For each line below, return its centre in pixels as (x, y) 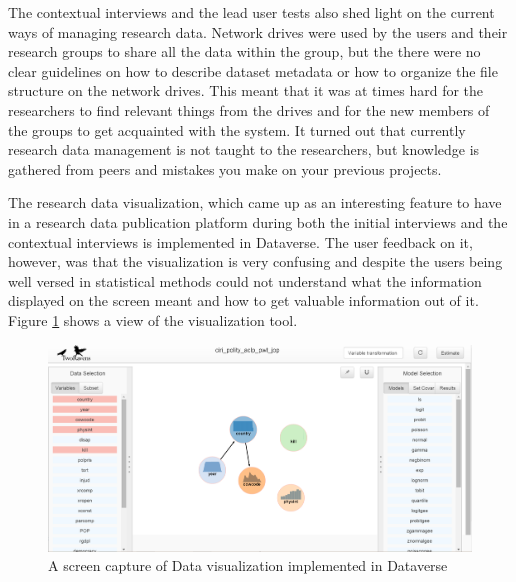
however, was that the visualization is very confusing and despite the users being (255, 261)
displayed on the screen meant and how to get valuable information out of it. (243, 300)
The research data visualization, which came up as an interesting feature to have (255, 202)
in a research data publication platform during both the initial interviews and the (258, 221)
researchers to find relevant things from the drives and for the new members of (249, 109)
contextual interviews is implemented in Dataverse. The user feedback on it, (240, 241)
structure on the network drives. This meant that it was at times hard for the (246, 90)
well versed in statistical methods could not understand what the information (245, 280)
